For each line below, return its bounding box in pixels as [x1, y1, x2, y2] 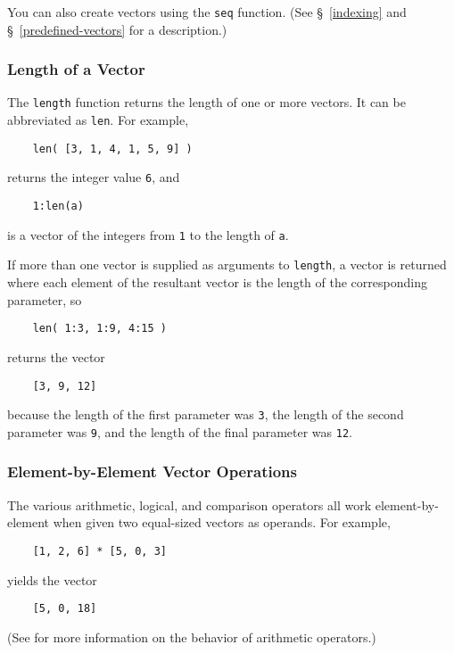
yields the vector [7, 570, 97, 589]
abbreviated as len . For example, [7, 111, 189, 129]
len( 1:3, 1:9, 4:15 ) [32, 322, 167, 335]
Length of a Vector [7, 58, 145, 80]
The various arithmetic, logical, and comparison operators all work [7, 495, 372, 514]
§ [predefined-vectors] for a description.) [7, 20, 227, 38]
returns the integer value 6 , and [7, 168, 180, 186]
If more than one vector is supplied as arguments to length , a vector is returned [7, 255, 447, 274]
